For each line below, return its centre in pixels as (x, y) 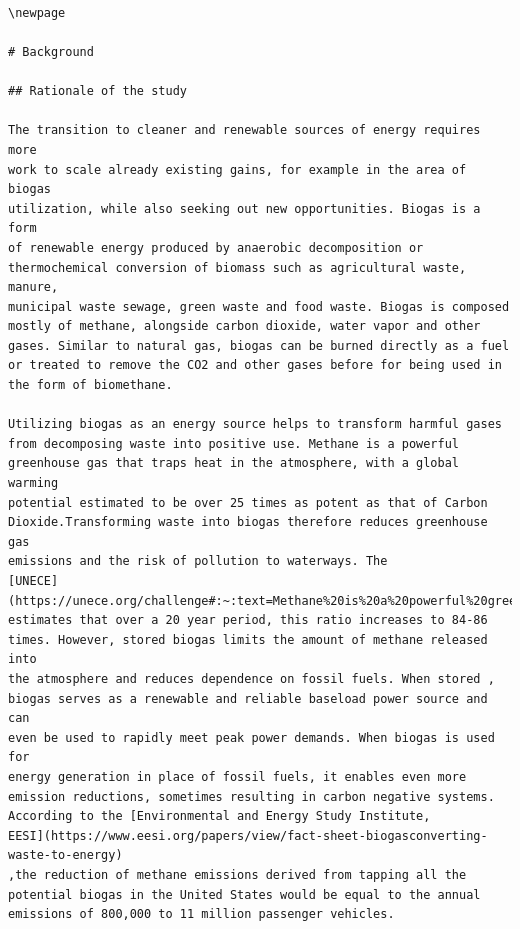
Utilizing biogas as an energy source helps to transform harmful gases (255, 424)
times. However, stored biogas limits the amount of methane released (248, 639)
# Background (51, 51)
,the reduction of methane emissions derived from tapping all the (237, 874)
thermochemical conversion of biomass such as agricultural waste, (237, 267)
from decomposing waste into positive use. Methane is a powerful (234, 443)
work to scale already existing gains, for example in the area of (237, 169)
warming (33, 483)
